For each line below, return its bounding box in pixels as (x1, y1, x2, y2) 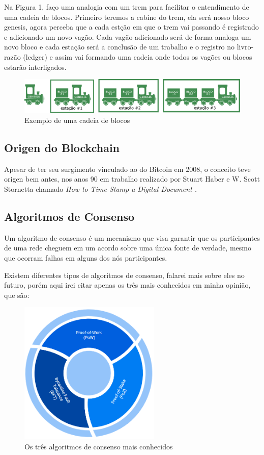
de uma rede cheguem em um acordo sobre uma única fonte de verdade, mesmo (4, 242, 251, 253)
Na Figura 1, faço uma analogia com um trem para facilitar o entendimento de (4, 2, 249, 12)
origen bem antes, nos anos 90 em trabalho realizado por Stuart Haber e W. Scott (4, 173, 260, 184)
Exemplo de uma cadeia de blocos (24, 115, 130, 125)
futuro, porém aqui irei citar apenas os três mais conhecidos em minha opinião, (4, 280, 251, 290)
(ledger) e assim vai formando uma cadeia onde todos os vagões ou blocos (23, 51, 252, 62)
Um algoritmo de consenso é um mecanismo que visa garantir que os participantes (4, 232, 260, 243)
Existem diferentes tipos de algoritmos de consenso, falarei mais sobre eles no (4, 269, 245, 280)
